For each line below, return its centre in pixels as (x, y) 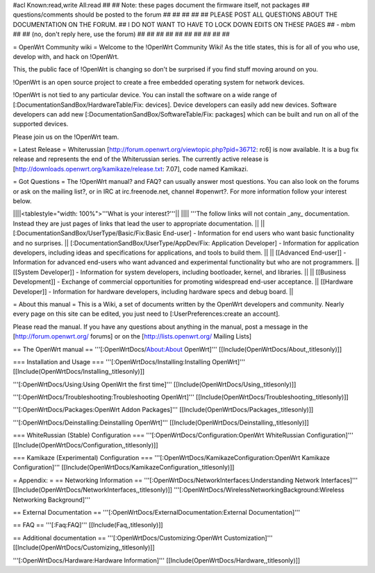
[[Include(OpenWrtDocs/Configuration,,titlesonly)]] (86, 445)
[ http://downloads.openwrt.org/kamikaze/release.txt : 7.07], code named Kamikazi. (131, 169)
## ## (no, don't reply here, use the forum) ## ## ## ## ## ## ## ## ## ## (122, 34)
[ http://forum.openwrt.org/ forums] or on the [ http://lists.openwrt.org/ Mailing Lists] (132, 336)
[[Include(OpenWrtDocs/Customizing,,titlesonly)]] (84, 547)
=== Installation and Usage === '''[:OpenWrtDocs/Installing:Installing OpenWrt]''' (129, 361)
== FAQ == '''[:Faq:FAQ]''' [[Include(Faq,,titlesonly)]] (88, 525)
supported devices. (41, 124)
